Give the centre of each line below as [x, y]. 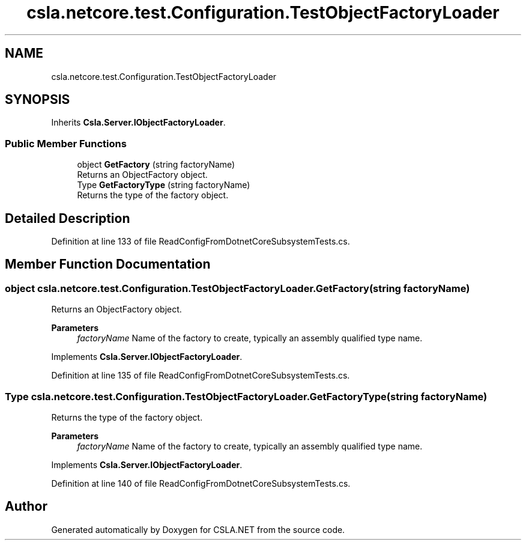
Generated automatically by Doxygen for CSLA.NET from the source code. [198, 529]
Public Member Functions [66, 143]
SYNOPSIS [38, 100]
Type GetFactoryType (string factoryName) [164, 185]
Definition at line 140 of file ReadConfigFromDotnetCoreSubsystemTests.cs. [201, 483]
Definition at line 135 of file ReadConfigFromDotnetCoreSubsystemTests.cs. [201, 376]
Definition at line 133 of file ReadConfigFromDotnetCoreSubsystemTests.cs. [201, 242]
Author [26, 507]
